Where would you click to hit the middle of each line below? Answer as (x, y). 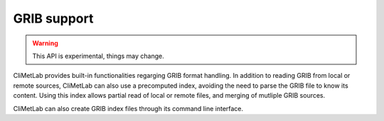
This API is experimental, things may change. (98, 56)
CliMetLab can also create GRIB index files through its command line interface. (128, 108)
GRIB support (53, 18)
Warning (45, 43)
